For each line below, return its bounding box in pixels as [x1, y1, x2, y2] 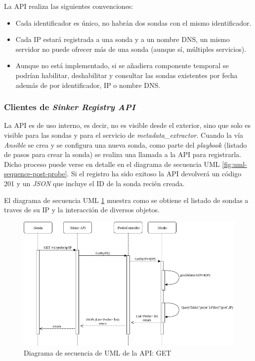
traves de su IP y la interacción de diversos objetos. [4, 204, 160, 215]
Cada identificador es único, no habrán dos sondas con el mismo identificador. [15, 17, 252, 28]
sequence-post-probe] [4, 168, 67, 179]
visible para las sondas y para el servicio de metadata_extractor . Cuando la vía [4, 129, 244, 140]
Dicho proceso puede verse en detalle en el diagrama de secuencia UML [4, 159, 220, 169]
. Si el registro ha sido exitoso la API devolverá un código [67, 168, 242, 179]
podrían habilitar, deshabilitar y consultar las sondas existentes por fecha [15, 70, 238, 80]
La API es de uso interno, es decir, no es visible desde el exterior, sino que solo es [4, 120, 251, 130]
